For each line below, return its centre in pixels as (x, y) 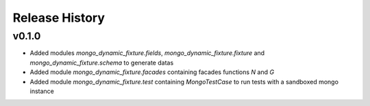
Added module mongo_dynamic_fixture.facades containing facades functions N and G (152, 72)
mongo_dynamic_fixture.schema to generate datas (102, 63)
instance (42, 91)
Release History (59, 18)
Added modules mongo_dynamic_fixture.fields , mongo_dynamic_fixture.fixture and (147, 53)
